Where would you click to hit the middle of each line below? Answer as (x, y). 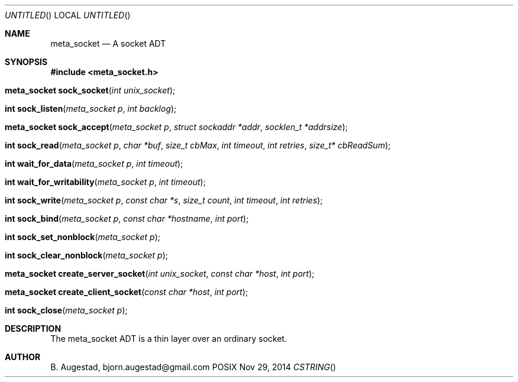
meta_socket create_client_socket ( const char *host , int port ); (127, 292)
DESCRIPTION (33, 328)
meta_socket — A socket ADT (108, 43)
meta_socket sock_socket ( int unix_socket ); (90, 90)
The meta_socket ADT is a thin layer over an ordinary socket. (169, 339)
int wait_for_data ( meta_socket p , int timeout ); (94, 164)
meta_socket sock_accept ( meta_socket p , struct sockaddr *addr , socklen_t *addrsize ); (177, 127)
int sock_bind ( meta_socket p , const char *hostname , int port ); (127, 218)
